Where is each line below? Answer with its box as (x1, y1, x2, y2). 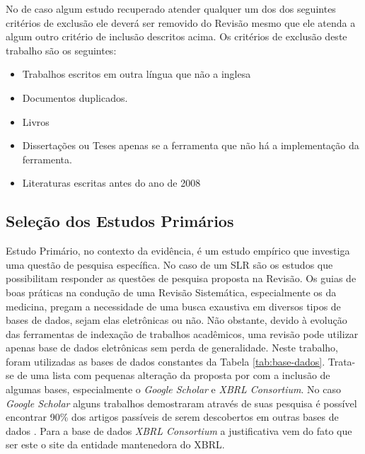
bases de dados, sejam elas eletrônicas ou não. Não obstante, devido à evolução (6, 313, 347, 327)
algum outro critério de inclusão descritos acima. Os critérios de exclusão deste (6, 29, 347, 44)
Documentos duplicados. (22, 90, 128, 105)
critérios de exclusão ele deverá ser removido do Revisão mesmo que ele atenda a (6, 15, 356, 30)
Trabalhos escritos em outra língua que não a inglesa (22, 66, 251, 81)
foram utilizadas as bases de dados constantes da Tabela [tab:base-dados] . (6, 354, 325, 368)
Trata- (328, 354, 356, 368)
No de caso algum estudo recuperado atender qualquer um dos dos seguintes (6, 1, 336, 16)
